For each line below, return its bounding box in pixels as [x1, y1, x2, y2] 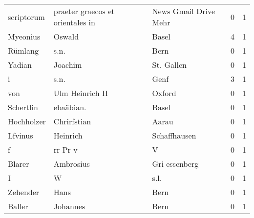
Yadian [8, 59, 32, 70]
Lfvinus [8, 130, 33, 141]
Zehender [8, 186, 40, 198]
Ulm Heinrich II [53, 87, 108, 99]
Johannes [53, 200, 85, 212]
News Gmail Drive [152, 5, 215, 17]
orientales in [53, 17, 95, 28]
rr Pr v [53, 144, 78, 155]
